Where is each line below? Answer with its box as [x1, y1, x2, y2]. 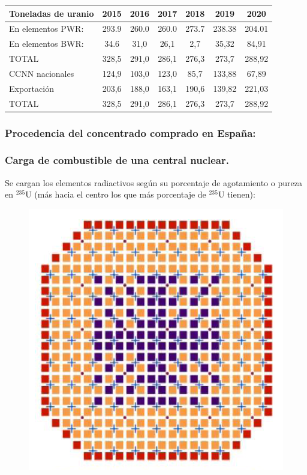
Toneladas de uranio [9, 7, 94, 19]
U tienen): [218, 188, 255, 201]
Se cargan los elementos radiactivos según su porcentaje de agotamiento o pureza [5, 176, 302, 189]
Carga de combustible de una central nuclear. [5, 153, 229, 168]
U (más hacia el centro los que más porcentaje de [25, 188, 206, 201]
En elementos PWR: [9, 22, 84, 35]
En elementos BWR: [9, 37, 84, 50]
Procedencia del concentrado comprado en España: [5, 125, 256, 140]
